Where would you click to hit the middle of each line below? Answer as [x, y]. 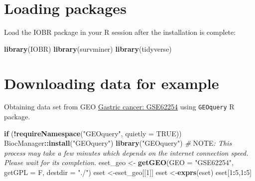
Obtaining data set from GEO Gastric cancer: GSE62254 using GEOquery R [119, 107]
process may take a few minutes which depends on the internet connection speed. [126, 152]
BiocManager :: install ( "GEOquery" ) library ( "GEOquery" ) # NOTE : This [118, 143]
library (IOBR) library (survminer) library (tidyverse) [88, 48]
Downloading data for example [112, 83]
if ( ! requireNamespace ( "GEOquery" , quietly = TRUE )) [93, 133]
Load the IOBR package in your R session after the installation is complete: [120, 32]
